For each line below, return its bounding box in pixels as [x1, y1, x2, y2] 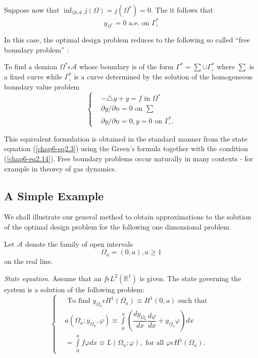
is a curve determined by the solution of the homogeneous [74, 71, 253, 82]
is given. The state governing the [139, 273, 241, 283]
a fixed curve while [4, 71, 62, 82]
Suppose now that [4, 5, 60, 15]
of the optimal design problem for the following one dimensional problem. [4, 221, 231, 232]
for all [145, 339, 164, 347]
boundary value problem [4, 81, 80, 92]
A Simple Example [4, 188, 104, 203]
